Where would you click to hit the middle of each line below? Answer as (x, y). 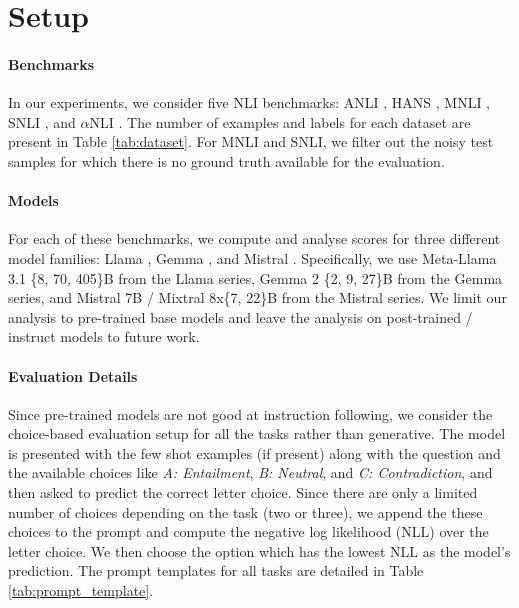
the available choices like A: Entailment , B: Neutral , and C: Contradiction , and (250, 472)
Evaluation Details (73, 375)
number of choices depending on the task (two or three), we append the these (245, 511)
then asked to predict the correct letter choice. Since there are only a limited (243, 492)
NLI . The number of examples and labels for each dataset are (280, 121)
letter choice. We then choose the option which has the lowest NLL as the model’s (259, 550)
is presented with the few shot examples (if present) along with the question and (254, 452)
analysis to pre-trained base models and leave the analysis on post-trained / (240, 316)
